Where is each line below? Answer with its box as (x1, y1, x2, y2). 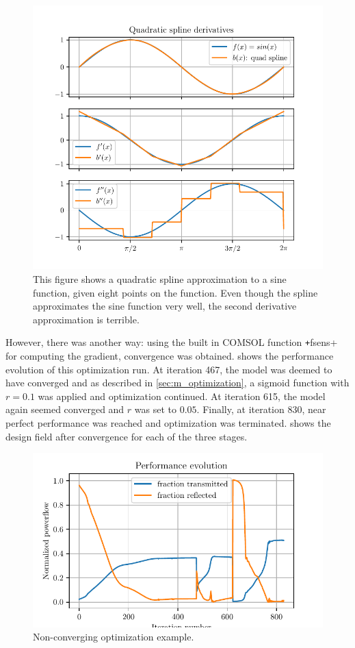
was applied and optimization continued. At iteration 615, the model (38, 388, 326, 403)
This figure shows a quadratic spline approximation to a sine (33, 272, 287, 286)
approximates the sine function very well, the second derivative (33, 299, 297, 313)
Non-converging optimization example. (33, 630, 194, 644)
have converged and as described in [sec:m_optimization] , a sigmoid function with (5, 375, 350, 390)
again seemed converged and (5, 402, 124, 416)
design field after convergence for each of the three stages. (5, 429, 248, 443)
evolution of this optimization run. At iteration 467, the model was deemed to (5, 362, 332, 376)
